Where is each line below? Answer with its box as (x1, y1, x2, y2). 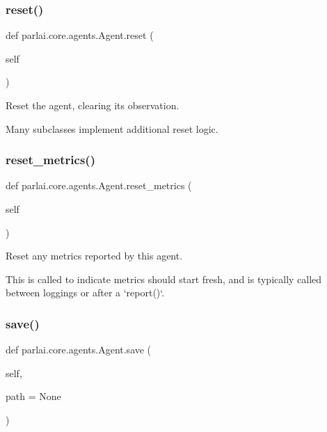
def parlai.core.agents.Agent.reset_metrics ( (6, 178, 192, 193)
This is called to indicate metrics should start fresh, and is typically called (6, 271, 322, 286)
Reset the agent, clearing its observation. (6, 98, 180, 112)
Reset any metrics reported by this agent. (6, 248, 183, 263)
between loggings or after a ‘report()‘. (6, 285, 165, 300)
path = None (6, 389, 61, 403)
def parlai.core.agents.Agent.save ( (6, 342, 152, 357)
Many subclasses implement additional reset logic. (6, 121, 218, 136)
